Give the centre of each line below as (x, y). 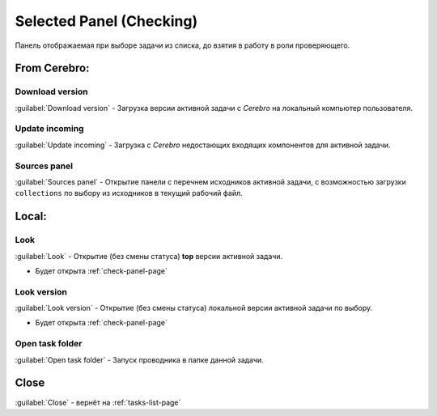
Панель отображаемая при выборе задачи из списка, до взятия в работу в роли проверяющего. (182, 45)
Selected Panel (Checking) (106, 21)
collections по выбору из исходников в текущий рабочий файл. (129, 193)
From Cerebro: (52, 68)
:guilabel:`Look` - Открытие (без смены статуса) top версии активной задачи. (149, 256)
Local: (31, 216)
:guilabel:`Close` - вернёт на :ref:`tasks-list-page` (98, 402)
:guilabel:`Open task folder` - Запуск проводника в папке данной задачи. (140, 359)
